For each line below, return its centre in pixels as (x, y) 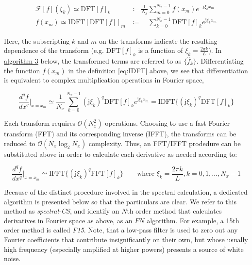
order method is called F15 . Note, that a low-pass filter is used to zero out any (121, 230)
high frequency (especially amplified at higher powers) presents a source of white (124, 249)
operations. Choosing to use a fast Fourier (168, 123)
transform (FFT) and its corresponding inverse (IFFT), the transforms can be (120, 134)
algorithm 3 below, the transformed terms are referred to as (93, 60)
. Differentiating (220, 60)
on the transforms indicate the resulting (158, 41)
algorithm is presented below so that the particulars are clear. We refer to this (120, 201)
